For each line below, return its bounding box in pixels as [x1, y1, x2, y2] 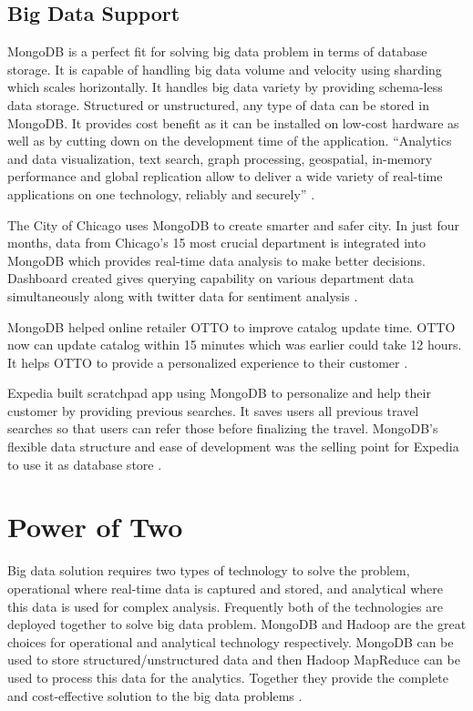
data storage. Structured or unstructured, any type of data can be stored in [7, 95, 429, 114]
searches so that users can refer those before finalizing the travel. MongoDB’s [7, 419, 438, 438]
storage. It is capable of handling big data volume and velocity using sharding [7, 59, 442, 78]
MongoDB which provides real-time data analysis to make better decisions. [7, 250, 426, 269]
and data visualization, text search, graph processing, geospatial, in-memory [7, 148, 433, 168]
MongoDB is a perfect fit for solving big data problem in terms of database [7, 42, 427, 61]
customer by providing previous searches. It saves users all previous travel [7, 401, 419, 420]
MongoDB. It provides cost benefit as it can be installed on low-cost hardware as [7, 113, 459, 132]
